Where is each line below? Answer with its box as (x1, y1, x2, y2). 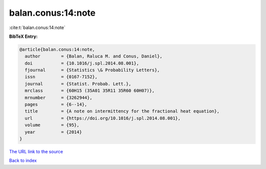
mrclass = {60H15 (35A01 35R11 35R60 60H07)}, (25, 88, 155, 93)
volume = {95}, (25, 122, 80, 128)
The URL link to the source (9, 148, 64, 154)
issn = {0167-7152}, (25, 74, 98, 80)
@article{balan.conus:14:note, (19, 47, 96, 52)
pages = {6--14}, (25, 102, 87, 108)
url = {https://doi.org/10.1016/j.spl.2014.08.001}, (25, 115, 181, 121)
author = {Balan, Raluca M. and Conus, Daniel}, (25, 54, 163, 59)
